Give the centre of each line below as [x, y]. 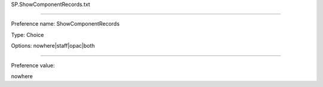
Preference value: [33, 65]
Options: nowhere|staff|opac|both [53, 46]
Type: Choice [28, 35]
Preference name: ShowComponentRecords [65, 24]
